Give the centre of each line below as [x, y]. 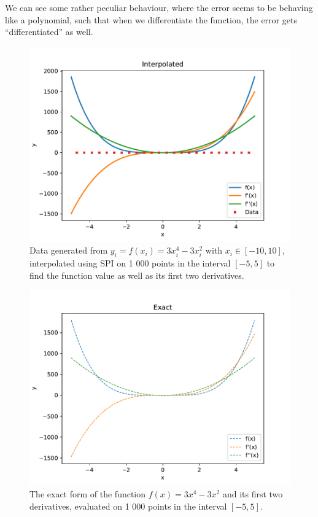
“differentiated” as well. [49, 32]
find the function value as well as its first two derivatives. [137, 275]
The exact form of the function [88, 493]
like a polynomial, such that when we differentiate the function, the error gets [151, 19]
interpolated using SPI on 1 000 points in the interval [130, 263]
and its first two [253, 493]
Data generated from [69, 250]
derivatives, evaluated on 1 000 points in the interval [128, 506]
